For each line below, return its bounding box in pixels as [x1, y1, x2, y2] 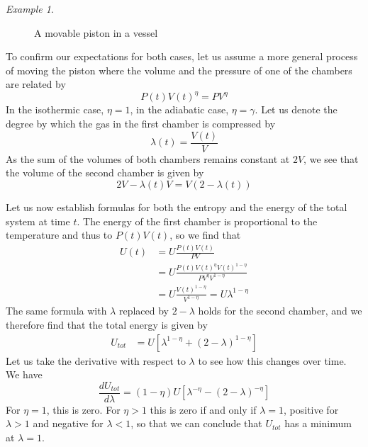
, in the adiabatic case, [130, 102, 229, 117]
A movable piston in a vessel [34, 25, 158, 40]
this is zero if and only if [150, 402, 257, 417]
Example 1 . [6, 1, 54, 16]
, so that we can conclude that [130, 416, 262, 431]
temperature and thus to [6, 227, 113, 242]
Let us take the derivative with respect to [6, 353, 186, 368]
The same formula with [6, 303, 107, 318]
